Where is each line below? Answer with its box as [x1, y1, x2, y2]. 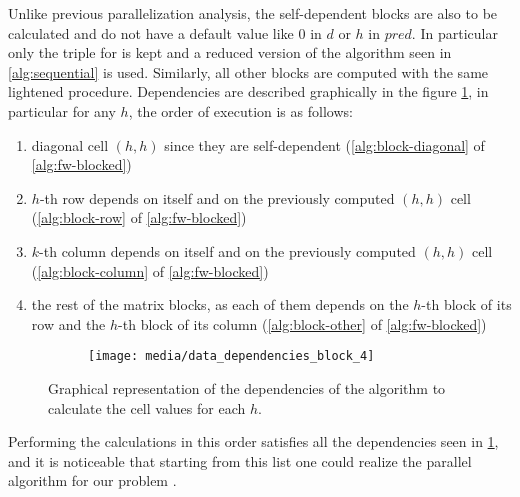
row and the [31, 313, 106, 334]
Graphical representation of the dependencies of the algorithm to [48, 377, 446, 398]
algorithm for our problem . [8, 470, 177, 491]
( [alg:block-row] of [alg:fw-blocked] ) [31, 207, 247, 228]
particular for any [8, 100, 116, 121]
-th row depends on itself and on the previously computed [39, 187, 395, 208]
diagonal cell [31, 134, 109, 155]
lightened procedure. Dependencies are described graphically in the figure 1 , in [8, 81, 489, 102]
